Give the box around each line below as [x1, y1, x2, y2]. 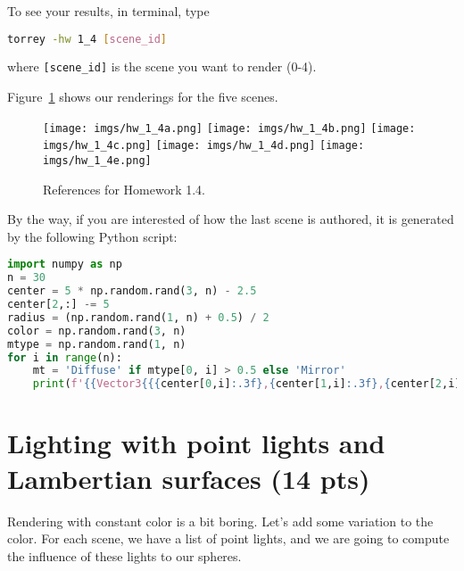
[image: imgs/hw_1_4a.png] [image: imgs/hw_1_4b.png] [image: [43, 121, 416, 135]
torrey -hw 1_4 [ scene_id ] [7, 32, 168, 46]
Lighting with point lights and [7, 425, 385, 461]
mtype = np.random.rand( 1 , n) [7, 337, 186, 351]
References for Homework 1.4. [43, 179, 205, 198]
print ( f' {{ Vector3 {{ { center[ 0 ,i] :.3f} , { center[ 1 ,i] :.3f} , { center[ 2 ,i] [32, 377, 461, 391]
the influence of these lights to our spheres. [7, 546, 242, 565]
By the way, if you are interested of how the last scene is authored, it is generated [7, 210, 454, 228]
